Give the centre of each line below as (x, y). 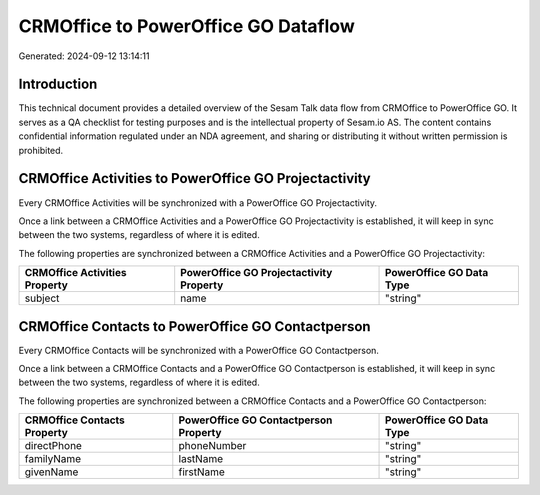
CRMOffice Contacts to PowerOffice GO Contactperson (194, 326)
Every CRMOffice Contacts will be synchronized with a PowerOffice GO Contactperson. (199, 350)
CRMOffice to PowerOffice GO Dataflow (186, 26)
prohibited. (41, 150)
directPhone (53, 446)
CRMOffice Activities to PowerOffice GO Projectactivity (194, 178)
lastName (201, 459)
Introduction (58, 84)
